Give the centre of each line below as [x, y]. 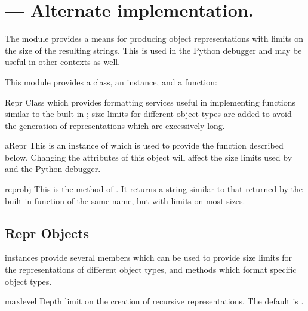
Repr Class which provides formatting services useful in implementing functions [150, 102]
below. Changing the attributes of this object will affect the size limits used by [149, 157]
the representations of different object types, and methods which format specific [151, 270]
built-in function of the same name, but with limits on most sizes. [125, 200]
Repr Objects [47, 233]
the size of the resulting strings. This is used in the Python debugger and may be [153, 50]
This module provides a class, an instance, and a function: [111, 81]
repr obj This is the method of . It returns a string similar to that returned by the [154, 189]
